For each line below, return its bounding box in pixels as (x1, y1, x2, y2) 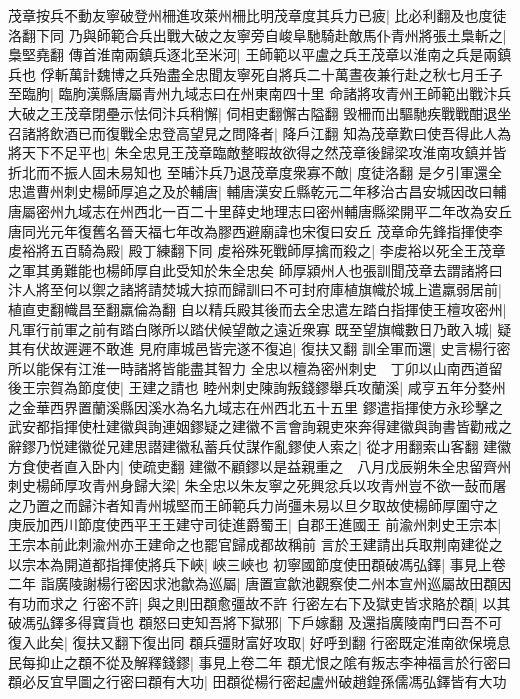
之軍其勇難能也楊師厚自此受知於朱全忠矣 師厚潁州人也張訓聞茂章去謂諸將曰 (8, 259, 503, 280)
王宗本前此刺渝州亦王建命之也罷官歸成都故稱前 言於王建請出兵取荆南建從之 (8, 534, 503, 555)
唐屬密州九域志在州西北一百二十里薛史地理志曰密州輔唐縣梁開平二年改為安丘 (8, 200, 512, 221)
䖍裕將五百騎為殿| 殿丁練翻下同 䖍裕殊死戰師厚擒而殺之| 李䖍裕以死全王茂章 (8, 240, 506, 261)
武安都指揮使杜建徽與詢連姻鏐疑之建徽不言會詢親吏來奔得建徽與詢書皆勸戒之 (8, 416, 512, 437)
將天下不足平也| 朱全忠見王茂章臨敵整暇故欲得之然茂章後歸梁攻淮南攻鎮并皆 (8, 142, 507, 163)
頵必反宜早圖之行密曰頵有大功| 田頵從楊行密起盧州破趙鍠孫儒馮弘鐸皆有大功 (8, 671, 507, 692)
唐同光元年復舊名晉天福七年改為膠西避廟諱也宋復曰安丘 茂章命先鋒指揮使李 (8, 220, 503, 241)
